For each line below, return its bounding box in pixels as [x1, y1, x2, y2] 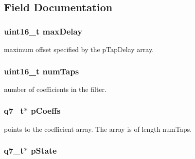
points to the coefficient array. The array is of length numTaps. [4, 124, 192, 134]
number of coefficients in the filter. [4, 84, 106, 94]
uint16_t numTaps [4, 65, 79, 77]
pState [31, 144, 57, 157]
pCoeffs [31, 105, 61, 117]
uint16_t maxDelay [4, 25, 83, 37]
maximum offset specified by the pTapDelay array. [4, 44, 154, 54]
